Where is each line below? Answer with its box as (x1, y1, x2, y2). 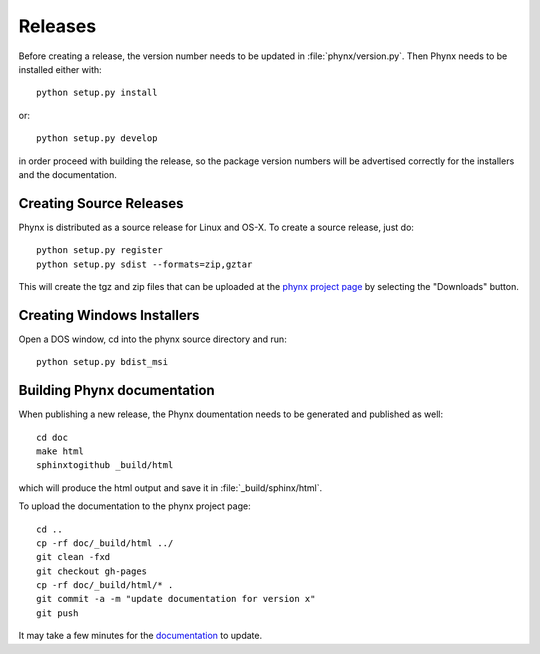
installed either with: (18, 63, 102, 75)
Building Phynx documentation (18, 382, 215, 399)
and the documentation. (18, 168, 117, 180)
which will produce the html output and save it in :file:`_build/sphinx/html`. (18, 481, 323, 494)
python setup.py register (36, 245, 164, 256)
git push (36, 607, 79, 619)
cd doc (36, 431, 69, 443)
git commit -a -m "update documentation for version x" (36, 593, 316, 605)
